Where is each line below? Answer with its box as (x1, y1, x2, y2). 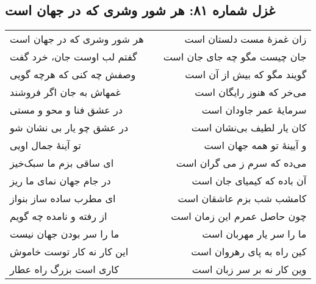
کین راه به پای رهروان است (191, 244, 307, 259)
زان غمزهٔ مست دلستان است (184, 32, 307, 46)
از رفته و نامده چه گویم (10, 209, 107, 224)
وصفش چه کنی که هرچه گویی (10, 67, 136, 82)
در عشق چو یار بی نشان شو (10, 120, 129, 135)
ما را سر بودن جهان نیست (10, 227, 120, 241)
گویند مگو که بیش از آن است (185, 67, 307, 82)
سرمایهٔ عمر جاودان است (201, 103, 307, 117)
